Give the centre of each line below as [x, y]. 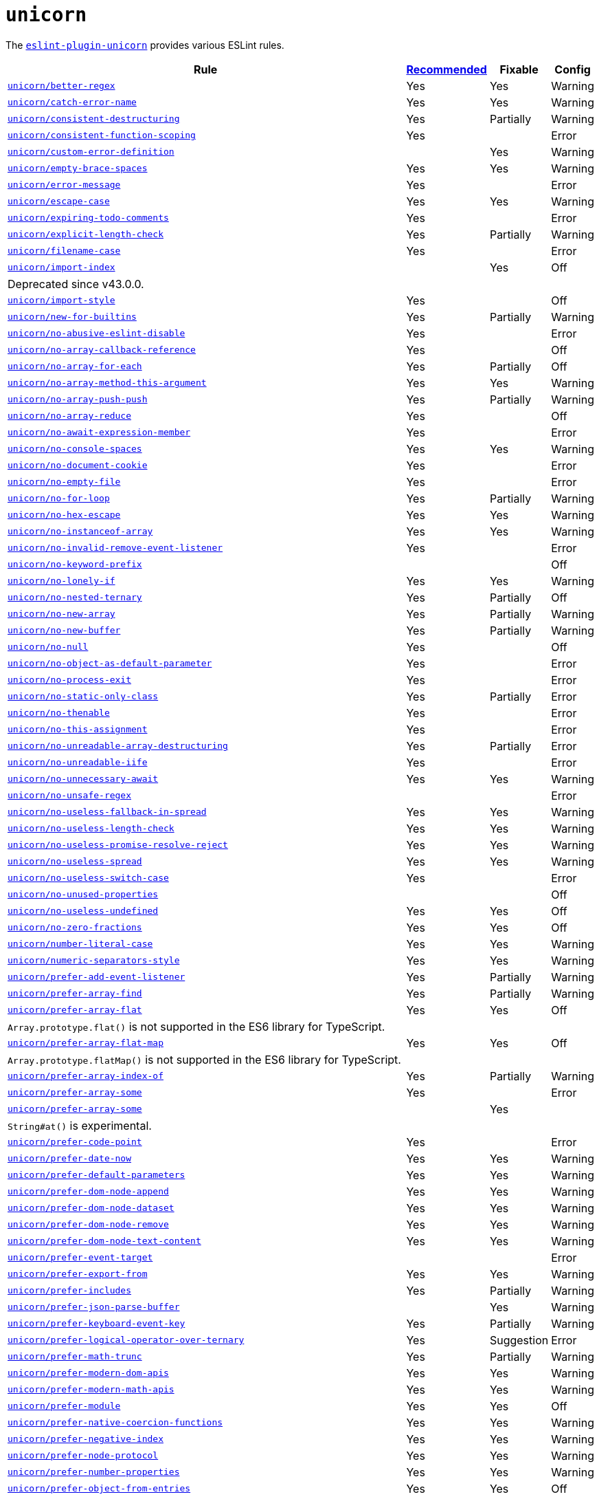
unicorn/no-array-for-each [75, 366]
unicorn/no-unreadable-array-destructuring [118, 746]
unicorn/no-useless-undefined [83, 911]
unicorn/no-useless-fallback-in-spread [107, 812]
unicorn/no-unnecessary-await [83, 779]
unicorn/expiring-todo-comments [88, 218]
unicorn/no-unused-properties [83, 895]
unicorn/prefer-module [64, 1406]
